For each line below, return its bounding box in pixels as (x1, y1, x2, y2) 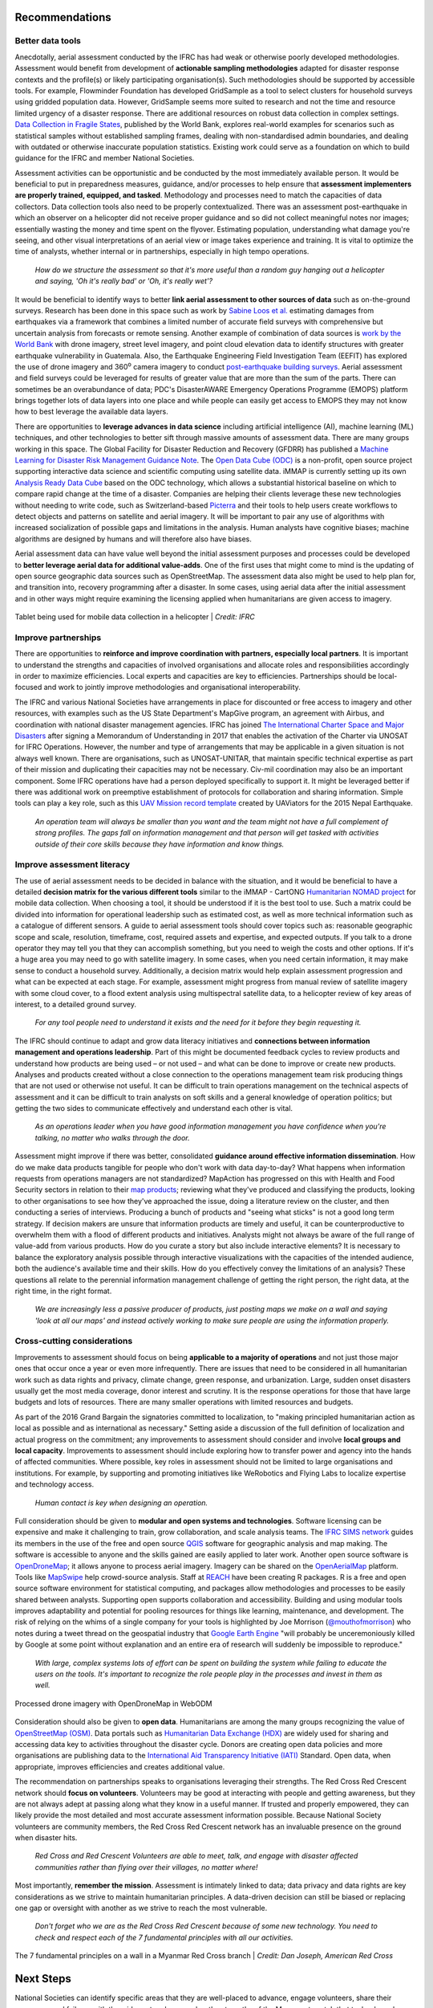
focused (14, 683, 42, 692)
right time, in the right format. (14, 1286, 112, 1296)
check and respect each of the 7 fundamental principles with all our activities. (34, 1932, 293, 1942)
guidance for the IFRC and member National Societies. (14, 153, 195, 163)
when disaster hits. (14, 1833, 78, 1843)
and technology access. (14, 1479, 95, 1489)
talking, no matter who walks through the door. (34, 1133, 190, 1142)
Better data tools (14, 35, 82, 47)
